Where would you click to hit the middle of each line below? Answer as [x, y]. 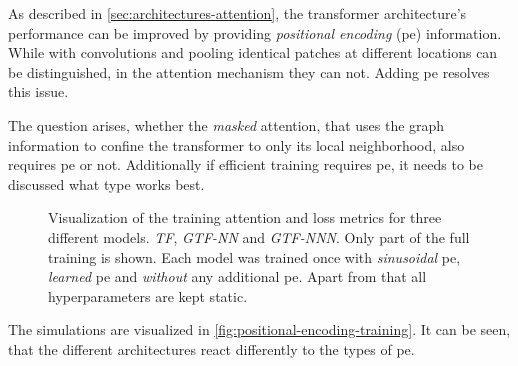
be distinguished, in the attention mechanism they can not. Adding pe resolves [249, 71]
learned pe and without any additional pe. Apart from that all [237, 276]
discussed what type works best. [106, 183]
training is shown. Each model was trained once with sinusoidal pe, [254, 256]
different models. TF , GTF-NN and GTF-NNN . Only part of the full [259, 236]
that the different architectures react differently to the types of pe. [211, 348]
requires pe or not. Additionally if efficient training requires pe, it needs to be [245, 164]
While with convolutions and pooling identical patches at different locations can [253, 52]
